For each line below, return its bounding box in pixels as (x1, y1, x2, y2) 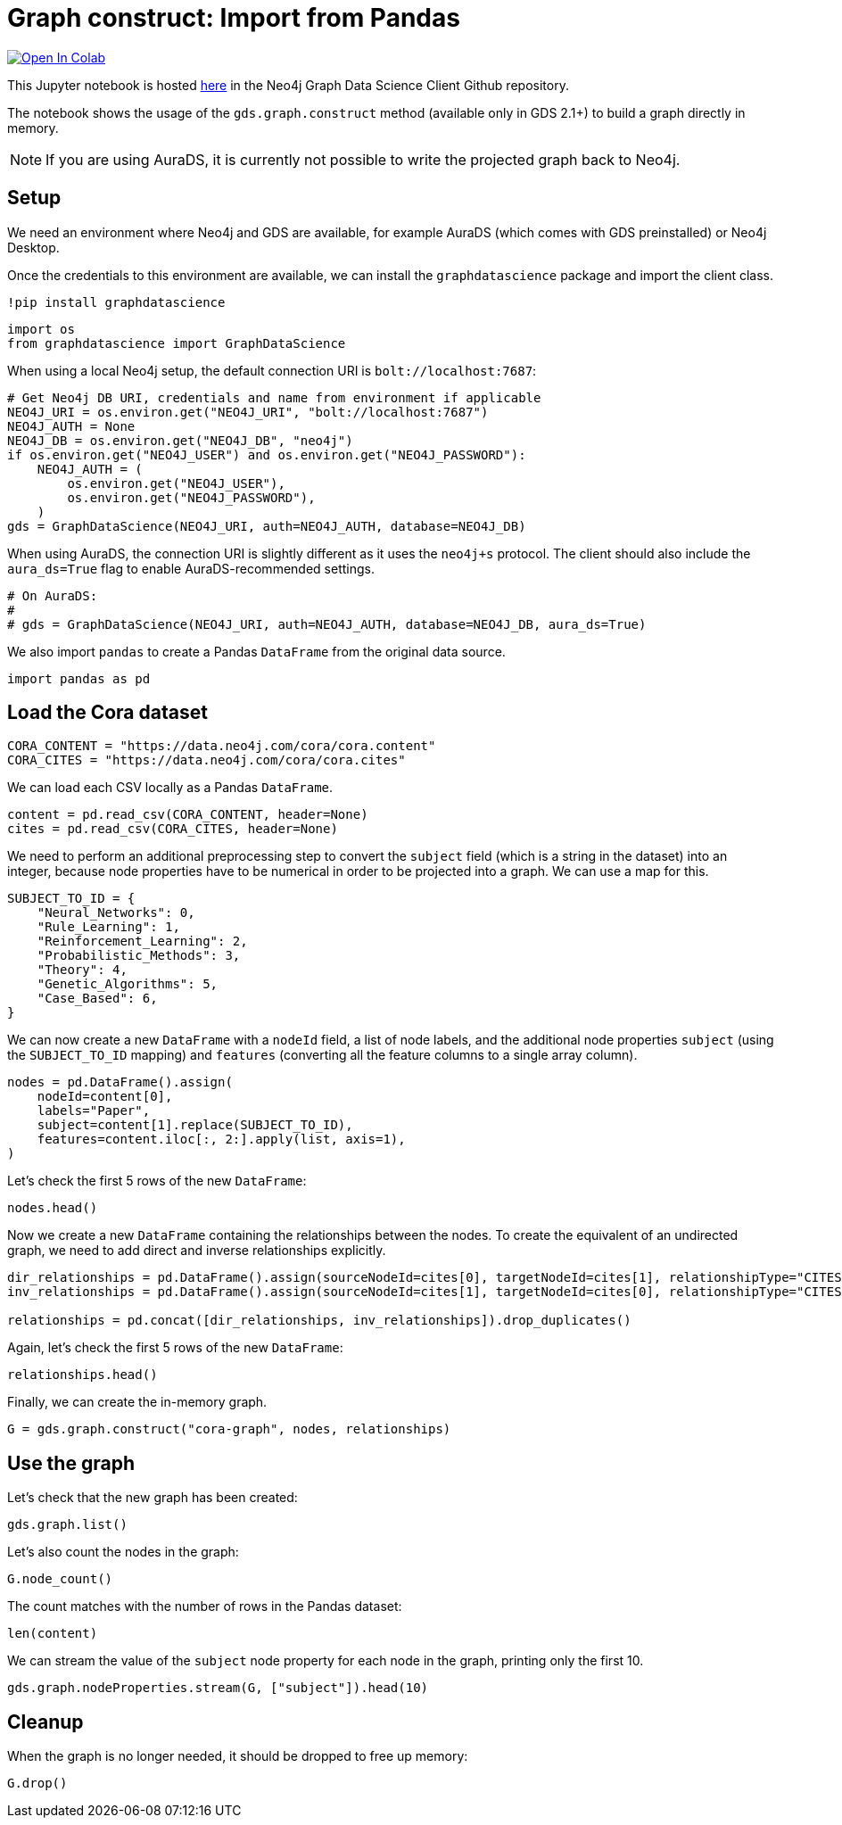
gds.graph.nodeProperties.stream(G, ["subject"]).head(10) (7, 1680, 429, 1696)
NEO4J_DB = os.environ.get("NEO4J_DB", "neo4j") (7, 433, 353, 448)
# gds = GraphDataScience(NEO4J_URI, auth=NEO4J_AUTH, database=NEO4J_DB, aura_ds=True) (7, 616, 647, 632)
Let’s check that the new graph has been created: (7, 1490, 298, 1506)
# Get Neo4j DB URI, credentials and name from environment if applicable (7, 390, 541, 405)
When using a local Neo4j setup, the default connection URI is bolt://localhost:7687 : (7, 362, 537, 378)
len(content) (7, 1626, 98, 1641)
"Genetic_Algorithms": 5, (37, 977, 219, 992)
